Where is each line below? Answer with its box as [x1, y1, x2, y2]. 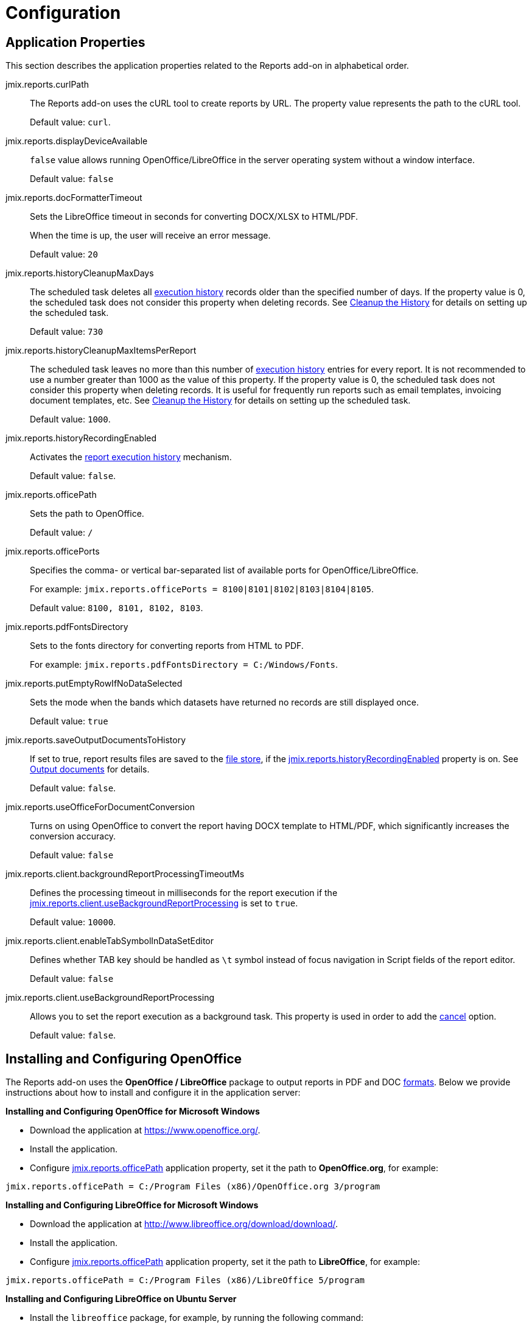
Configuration [5, 2, 121, 23]
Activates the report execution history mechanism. [30, 452, 232, 463]
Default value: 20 [30, 249, 98, 260]
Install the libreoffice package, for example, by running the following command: [30, 1312, 363, 1323]
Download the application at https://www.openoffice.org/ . [30, 1125, 261, 1136]
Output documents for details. [30, 764, 150, 775]
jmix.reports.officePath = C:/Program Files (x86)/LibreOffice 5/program [5, 1275, 365, 1286]
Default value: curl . [30, 117, 111, 128]
